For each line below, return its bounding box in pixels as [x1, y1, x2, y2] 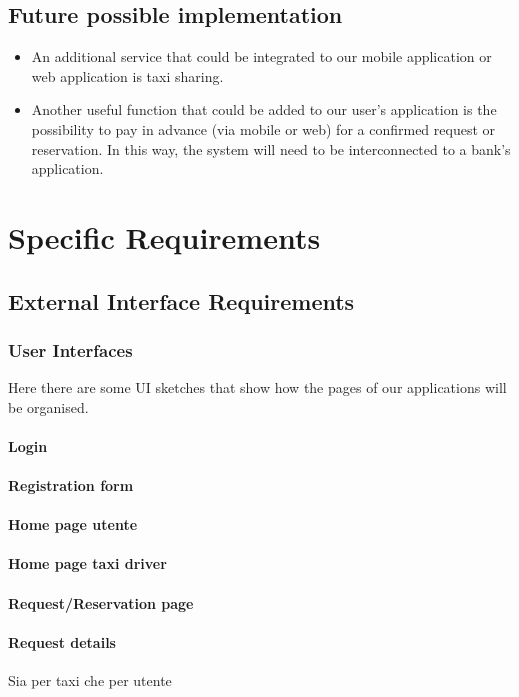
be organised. [8, 396, 89, 417]
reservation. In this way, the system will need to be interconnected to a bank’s [31, 138, 511, 159]
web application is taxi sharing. [31, 65, 224, 86]
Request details [8, 631, 116, 652]
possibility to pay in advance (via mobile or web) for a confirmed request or [31, 118, 495, 139]
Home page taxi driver [8, 553, 167, 574]
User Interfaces [8, 337, 133, 362]
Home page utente [8, 514, 138, 535]
